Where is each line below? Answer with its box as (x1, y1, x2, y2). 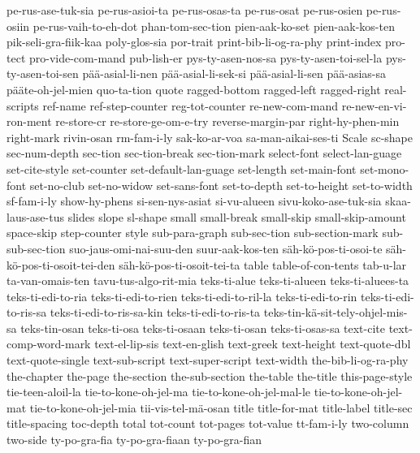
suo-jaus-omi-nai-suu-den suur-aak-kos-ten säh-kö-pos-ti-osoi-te (69, 239, 383, 257)
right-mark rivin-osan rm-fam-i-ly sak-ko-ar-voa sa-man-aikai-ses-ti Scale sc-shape (6, 128, 414, 145)
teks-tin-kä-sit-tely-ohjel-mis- (263, 304, 408, 321)
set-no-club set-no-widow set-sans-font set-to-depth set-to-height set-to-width (29, 176, 413, 193)
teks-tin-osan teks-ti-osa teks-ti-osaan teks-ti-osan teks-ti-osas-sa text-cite (20, 319, 385, 336)
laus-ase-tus (6, 208, 64, 225)
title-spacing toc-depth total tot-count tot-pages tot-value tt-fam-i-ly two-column (6, 415, 409, 432)
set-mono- (360, 160, 409, 177)
